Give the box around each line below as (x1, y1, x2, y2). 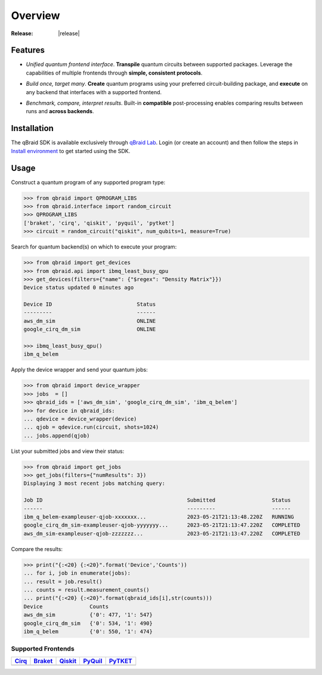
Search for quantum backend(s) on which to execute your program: (11, 243, 177, 250)
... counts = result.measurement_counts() (23, 586, 150, 593)
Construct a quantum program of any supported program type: (11, 179, 166, 186)
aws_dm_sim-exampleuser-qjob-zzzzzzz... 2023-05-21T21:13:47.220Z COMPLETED (23, 530, 301, 537)
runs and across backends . (26, 108, 95, 115)
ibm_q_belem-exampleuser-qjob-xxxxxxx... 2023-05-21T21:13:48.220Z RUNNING (23, 514, 295, 521)
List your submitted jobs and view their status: (11, 447, 125, 455)
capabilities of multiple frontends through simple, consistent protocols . (26, 69, 203, 76)
